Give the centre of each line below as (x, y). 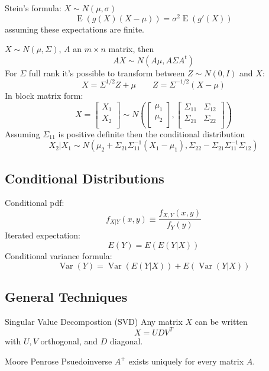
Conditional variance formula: (59, 256)
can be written (221, 321)
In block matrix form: (44, 95)
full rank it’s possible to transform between (107, 72)
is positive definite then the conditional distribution (152, 133)
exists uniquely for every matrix (186, 361)
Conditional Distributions (85, 178)
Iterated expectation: (43, 235)
